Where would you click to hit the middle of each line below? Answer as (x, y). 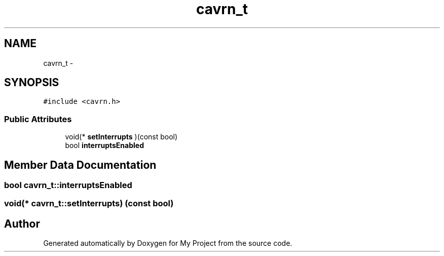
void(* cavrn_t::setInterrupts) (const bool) (89, 204)
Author (22, 224)
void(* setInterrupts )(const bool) (121, 137)
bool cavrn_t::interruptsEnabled (68, 185)
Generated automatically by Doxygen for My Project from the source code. (168, 243)
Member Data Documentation (80, 165)
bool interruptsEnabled (104, 145)
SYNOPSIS (32, 83)
